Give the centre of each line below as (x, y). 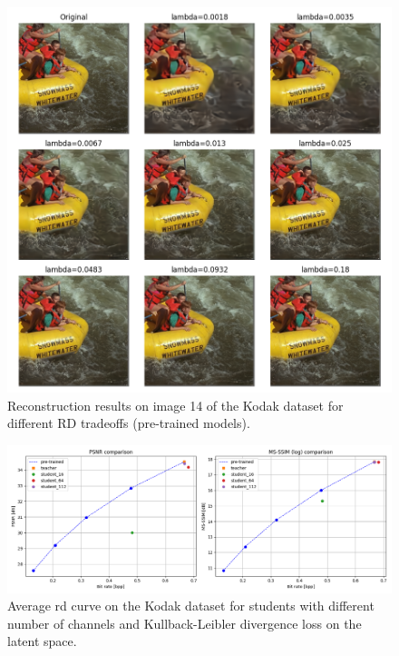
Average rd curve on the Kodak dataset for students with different (191, 606)
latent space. (42, 641)
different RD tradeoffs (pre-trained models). (129, 423)
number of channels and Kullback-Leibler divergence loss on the (185, 623)
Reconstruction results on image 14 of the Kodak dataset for (175, 405)
